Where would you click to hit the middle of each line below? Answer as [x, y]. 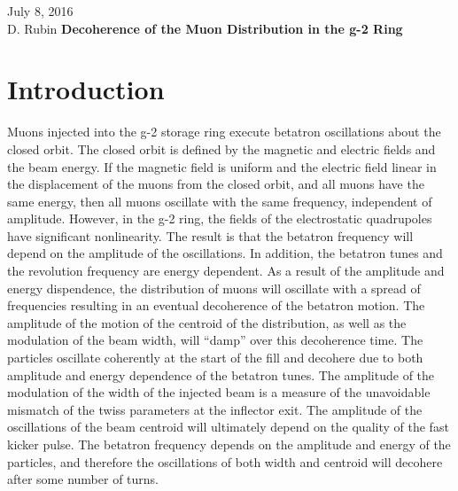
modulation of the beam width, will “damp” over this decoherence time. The [215, 340]
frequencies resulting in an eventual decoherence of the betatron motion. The [216, 305]
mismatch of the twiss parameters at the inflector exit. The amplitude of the [215, 409]
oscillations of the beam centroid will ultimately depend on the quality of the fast [228, 427]
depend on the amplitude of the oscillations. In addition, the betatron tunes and [225, 253]
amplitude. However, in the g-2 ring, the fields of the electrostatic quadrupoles [220, 218]
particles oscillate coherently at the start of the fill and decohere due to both [215, 358]
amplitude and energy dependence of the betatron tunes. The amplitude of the [221, 374]
